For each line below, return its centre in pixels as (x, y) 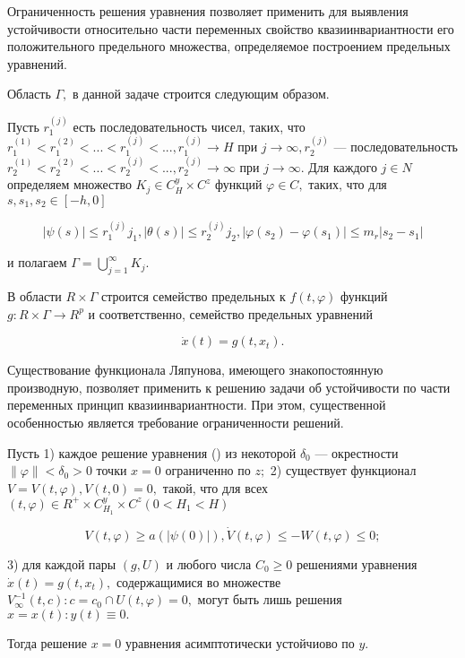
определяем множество (69, 184)
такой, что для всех (215, 487)
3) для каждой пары (62, 563)
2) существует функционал (343, 470)
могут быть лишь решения (270, 599)
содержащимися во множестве (198, 581)
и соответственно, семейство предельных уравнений (230, 313)
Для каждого (343, 166)
